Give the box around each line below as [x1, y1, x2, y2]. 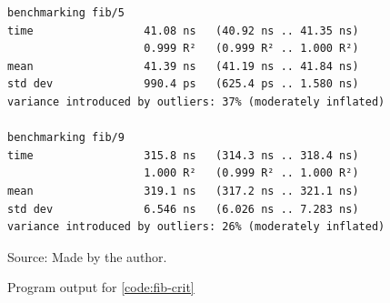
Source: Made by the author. [7, 247, 167, 266]
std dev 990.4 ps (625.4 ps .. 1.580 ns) [7, 77, 359, 91]
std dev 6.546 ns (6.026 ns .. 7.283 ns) [7, 202, 359, 216]
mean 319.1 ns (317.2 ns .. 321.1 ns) [7, 184, 359, 197]
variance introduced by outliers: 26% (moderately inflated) [7, 220, 385, 234]
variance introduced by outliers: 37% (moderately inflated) [7, 95, 385, 108]
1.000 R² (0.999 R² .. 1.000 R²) [144, 167, 359, 180]
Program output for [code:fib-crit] [7, 278, 195, 297]
